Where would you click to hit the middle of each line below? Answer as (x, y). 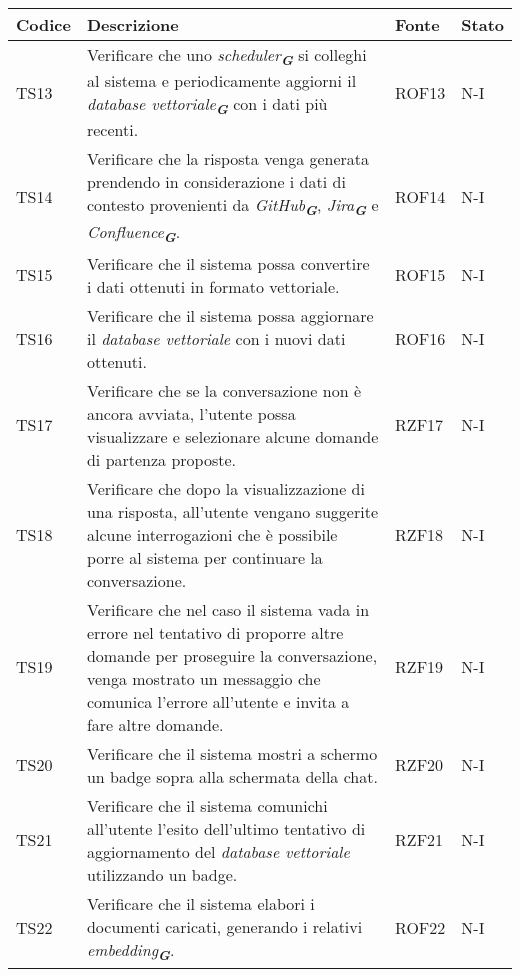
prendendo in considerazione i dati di (216, 182)
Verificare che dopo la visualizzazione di (225, 488)
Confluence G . (133, 232)
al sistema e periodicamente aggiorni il (221, 81)
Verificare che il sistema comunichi (207, 805)
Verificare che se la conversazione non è (223, 390)
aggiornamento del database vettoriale (218, 851)
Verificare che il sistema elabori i (200, 903)
